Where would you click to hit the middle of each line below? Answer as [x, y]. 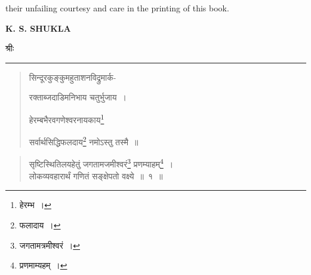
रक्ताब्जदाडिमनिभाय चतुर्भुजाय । [78, 97]
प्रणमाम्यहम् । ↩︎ [43, 265]
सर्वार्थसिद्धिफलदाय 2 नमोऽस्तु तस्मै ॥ [84, 141]
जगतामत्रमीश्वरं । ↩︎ [50, 245]
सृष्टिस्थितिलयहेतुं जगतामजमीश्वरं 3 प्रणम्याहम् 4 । [101, 163]
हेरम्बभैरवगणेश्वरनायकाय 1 [67, 118]
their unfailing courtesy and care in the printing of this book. [117, 8]
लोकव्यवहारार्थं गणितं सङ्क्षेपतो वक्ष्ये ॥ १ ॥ [96, 175]
